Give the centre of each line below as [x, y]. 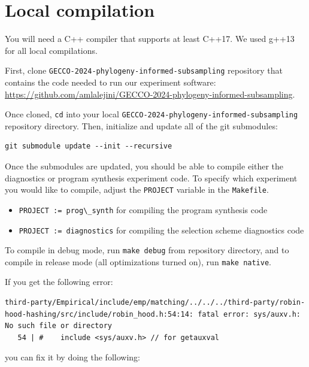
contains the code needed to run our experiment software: [110, 82]
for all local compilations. [51, 50]
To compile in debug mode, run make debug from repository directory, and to [147, 250]
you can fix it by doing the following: [72, 357]
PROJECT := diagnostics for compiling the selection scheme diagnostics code [161, 230]
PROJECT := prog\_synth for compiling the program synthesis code [143, 209]
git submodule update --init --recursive [89, 146]
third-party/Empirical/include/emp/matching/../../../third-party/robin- [155, 303]
